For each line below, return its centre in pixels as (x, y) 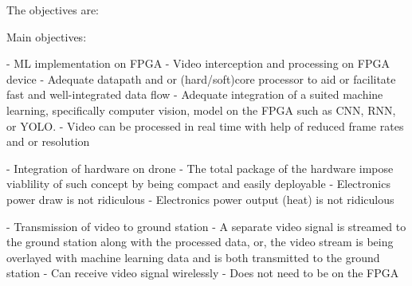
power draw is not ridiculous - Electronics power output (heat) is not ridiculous (200, 199)
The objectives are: (53, 10)
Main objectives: (47, 36)
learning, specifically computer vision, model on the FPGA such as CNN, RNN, (201, 110)
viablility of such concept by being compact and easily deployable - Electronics (198, 184)
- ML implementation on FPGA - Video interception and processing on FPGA (198, 63)
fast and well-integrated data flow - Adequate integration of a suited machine (195, 94)
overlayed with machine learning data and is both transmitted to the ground (193, 257)
